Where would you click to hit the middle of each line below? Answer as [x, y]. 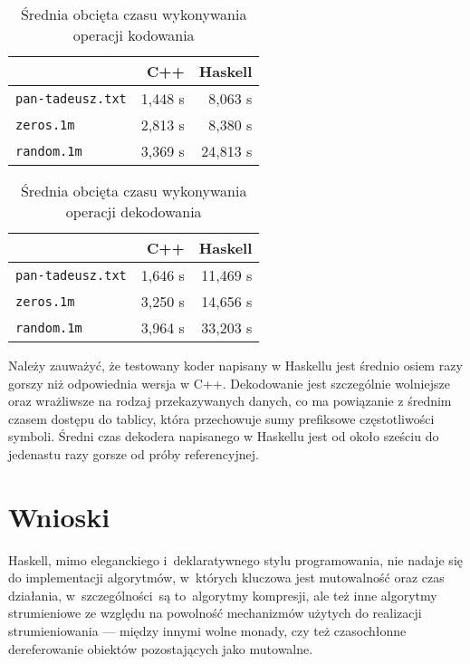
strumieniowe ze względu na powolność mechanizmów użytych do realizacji [215, 613]
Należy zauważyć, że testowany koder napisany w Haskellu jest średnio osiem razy [235, 365]
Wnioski [59, 516]
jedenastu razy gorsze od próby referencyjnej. [134, 453]
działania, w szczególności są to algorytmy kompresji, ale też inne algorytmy [223, 595]
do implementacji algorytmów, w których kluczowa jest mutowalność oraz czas [226, 577]
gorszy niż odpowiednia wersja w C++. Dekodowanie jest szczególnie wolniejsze [229, 383]
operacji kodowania [134, 35]
